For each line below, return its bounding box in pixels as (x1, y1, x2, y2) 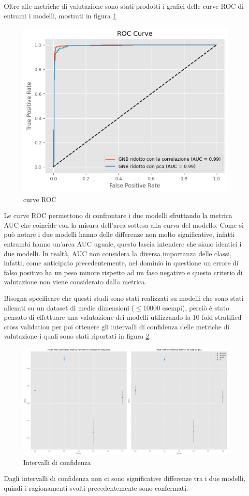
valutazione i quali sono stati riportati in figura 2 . (4, 331, 151, 341)
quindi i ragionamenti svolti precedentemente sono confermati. (4, 483, 188, 493)
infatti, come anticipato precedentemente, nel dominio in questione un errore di (4, 258, 239, 268)
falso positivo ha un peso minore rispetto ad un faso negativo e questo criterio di (4, 267, 243, 277)
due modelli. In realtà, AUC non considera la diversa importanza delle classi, (4, 248, 232, 258)
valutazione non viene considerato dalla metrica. (4, 277, 146, 287)
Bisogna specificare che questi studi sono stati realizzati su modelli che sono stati (4, 293, 244, 303)
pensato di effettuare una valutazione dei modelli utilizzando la (4, 312, 190, 322)
